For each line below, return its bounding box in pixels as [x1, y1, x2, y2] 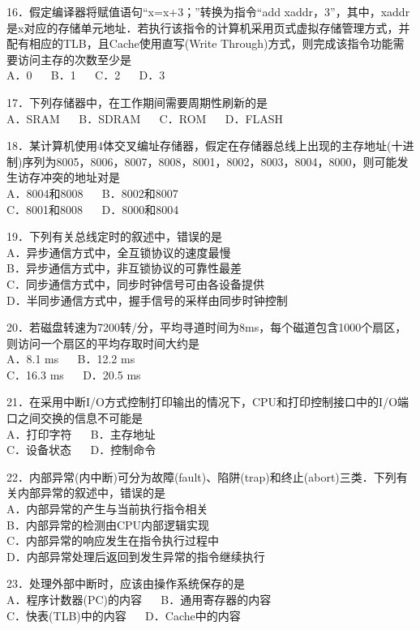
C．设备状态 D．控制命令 [6, 441, 156, 458]
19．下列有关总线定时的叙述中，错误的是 [6, 228, 222, 245]
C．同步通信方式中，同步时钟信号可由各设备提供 [6, 275, 265, 292]
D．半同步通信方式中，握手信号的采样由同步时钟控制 [6, 291, 288, 308]
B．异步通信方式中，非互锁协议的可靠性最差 [6, 259, 242, 276]
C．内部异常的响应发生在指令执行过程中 [6, 532, 220, 549]
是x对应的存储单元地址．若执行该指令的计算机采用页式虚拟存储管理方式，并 [6, 19, 410, 36]
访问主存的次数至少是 [17, 50, 131, 67]
